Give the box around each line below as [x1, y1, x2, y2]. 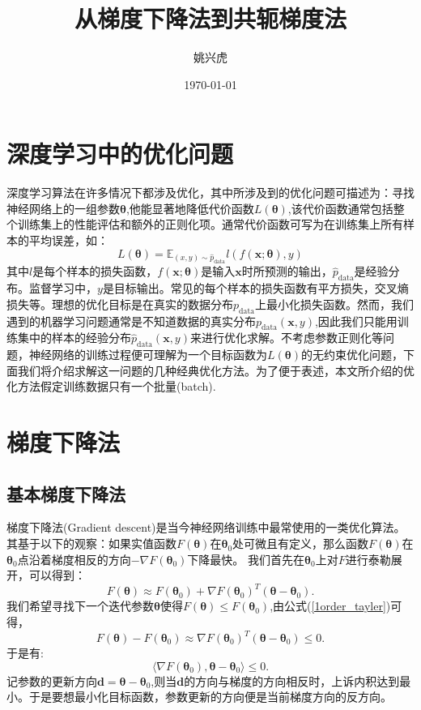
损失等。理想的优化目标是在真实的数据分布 [6, 295, 233, 312]
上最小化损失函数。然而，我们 [254, 295, 414, 312]
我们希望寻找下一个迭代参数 [6, 597, 154, 614]
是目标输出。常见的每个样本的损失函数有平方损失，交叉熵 [102, 280, 409, 297]
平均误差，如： [28, 232, 108, 249]
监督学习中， [28, 280, 97, 297]
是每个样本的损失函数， [32, 263, 158, 280]
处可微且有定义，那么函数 [232, 535, 369, 552]
